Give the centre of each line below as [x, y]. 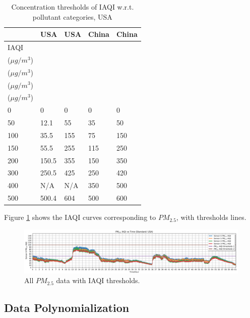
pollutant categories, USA [72, 16]
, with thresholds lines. [211, 217]
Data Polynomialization [67, 308]
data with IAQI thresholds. [98, 280]
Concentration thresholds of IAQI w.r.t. [73, 7]
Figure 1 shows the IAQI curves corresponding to [80, 217]
